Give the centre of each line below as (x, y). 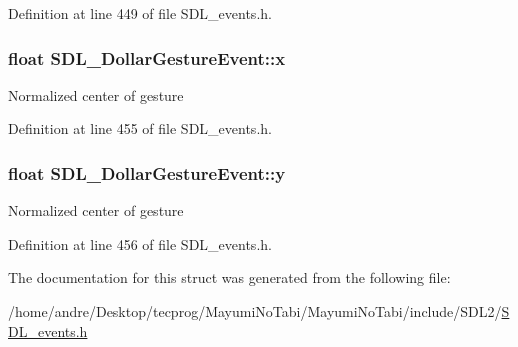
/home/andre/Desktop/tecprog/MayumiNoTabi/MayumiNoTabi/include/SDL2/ (255, 311)
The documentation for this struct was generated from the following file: (229, 277)
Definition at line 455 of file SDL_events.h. (140, 128)
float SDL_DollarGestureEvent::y (147, 172)
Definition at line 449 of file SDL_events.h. (140, 13)
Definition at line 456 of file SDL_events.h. (140, 243)
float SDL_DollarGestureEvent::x (147, 57)
